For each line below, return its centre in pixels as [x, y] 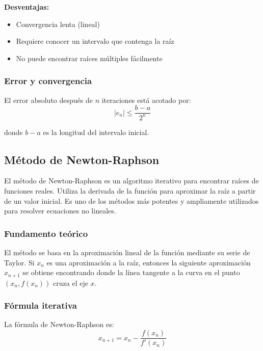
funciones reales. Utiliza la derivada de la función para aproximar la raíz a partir [130, 190]
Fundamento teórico [46, 233]
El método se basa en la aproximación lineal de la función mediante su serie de [127, 252]
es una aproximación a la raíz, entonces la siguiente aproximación [149, 262]
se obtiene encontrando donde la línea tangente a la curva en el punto [131, 272]
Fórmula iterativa [41, 305]
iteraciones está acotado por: [146, 100]
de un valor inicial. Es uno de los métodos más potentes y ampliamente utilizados [131, 200]
